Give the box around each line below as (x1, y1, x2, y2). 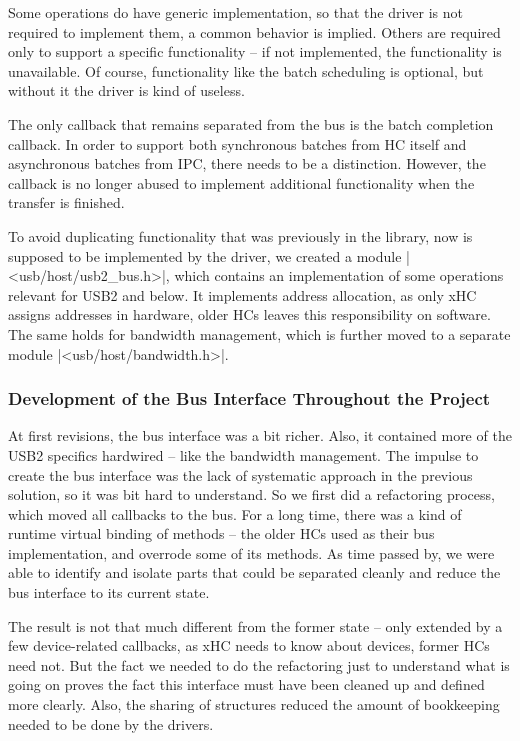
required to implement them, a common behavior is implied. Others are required (8, 21, 501, 42)
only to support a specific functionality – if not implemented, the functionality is (8, 41, 502, 62)
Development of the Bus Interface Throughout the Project (8, 386, 491, 411)
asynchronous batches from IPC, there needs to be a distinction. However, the (8, 153, 486, 174)
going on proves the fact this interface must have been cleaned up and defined (8, 674, 485, 695)
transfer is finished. (8, 192, 125, 213)
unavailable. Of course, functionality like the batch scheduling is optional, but (8, 60, 484, 81)
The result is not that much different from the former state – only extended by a (8, 615, 503, 636)
